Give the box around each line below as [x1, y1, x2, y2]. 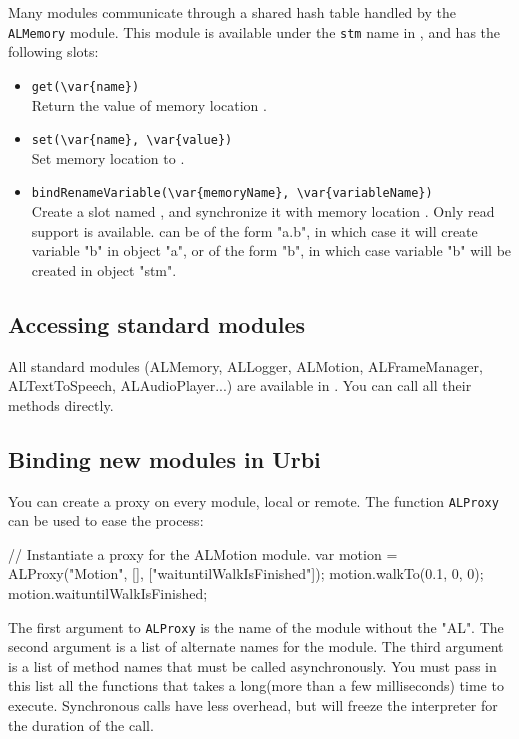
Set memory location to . [31, 147, 185, 168]
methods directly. [8, 394, 114, 415]
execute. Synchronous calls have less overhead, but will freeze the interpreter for [8, 695, 498, 716]
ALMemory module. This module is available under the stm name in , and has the [8, 21, 501, 42]
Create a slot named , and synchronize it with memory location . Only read [31, 201, 495, 221]
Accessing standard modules [8, 308, 306, 339]
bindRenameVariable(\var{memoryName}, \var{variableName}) [31, 186, 433, 201]
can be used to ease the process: [8, 510, 204, 531]
